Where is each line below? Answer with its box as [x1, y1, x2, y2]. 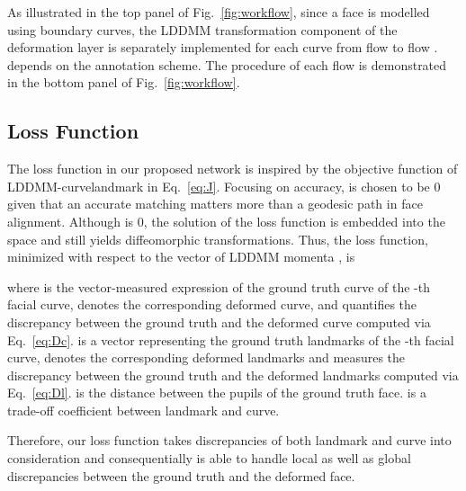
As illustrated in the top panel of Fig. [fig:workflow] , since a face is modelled [7, 3, 430, 21]
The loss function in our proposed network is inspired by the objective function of [7, 159, 458, 178]
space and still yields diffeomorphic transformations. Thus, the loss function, [7, 229, 428, 248]
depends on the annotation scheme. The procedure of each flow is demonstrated [7, 55, 447, 74]
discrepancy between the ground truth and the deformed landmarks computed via [7, 365, 459, 384]
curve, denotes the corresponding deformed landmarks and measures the [7, 348, 406, 367]
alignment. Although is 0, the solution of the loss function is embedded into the [7, 211, 445, 230]
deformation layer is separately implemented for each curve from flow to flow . [7, 38, 438, 57]
